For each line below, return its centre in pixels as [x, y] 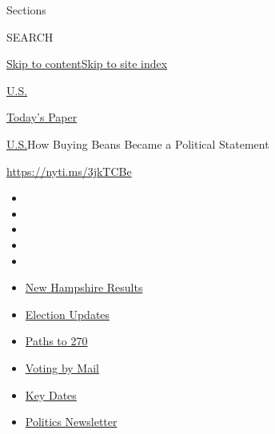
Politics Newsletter [71, 422]
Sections [26, 10]
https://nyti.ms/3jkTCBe [69, 171]
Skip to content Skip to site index [87, 64]
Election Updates [68, 314]
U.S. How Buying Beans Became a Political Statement [138, 143]
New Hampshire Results [84, 287]
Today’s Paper [42, 117]
